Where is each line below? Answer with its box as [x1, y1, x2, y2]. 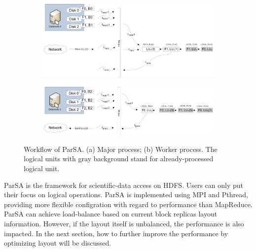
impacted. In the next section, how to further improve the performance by [4, 228, 228, 238]
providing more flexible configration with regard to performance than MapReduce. [4, 199, 253, 209]
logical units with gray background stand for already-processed [24, 153, 214, 164]
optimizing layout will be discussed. [4, 238, 111, 248]
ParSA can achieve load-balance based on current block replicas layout [4, 209, 218, 219]
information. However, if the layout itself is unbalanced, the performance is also [4, 218, 244, 229]
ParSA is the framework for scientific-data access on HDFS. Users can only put [4, 179, 243, 190]
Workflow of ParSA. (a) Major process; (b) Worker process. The [24, 143, 218, 154]
